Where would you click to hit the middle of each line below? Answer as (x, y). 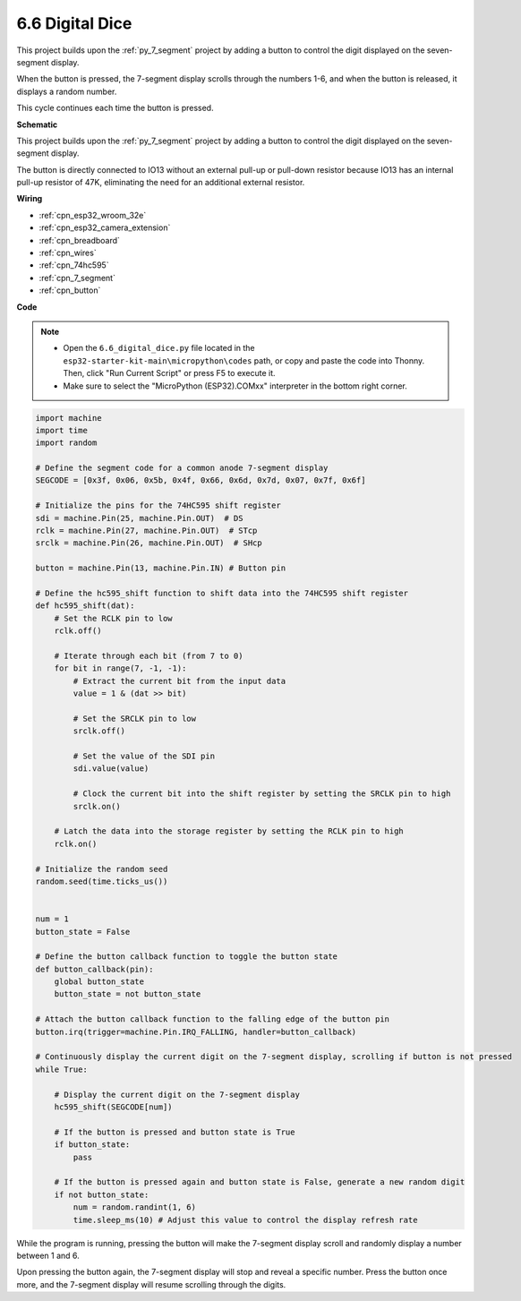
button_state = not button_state (128, 994)
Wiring (30, 199)
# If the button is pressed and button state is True (175, 1132)
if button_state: (92, 1145)
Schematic (37, 124)
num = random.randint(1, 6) (135, 1207)
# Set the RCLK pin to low (114, 618)
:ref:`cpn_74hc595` (74, 265)
